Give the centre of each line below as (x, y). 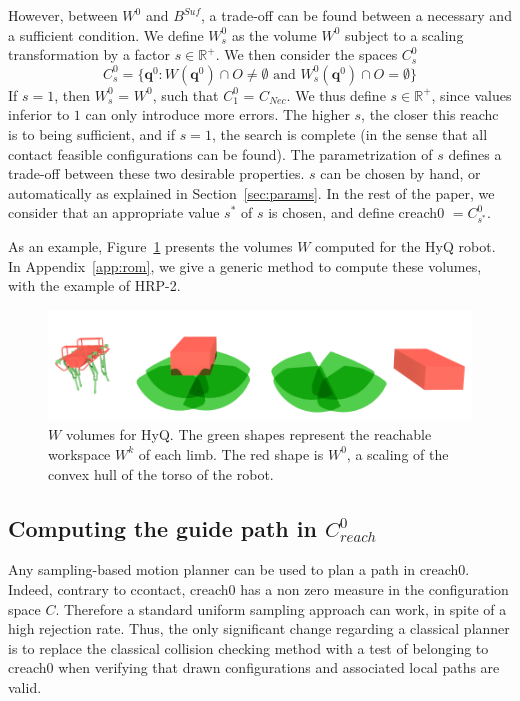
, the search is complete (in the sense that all (349, 133)
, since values (471, 94)
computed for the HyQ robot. (405, 245)
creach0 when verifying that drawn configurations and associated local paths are (254, 667)
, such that (185, 94)
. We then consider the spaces (306, 54)
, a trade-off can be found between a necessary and (356, 15)
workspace (79, 453)
